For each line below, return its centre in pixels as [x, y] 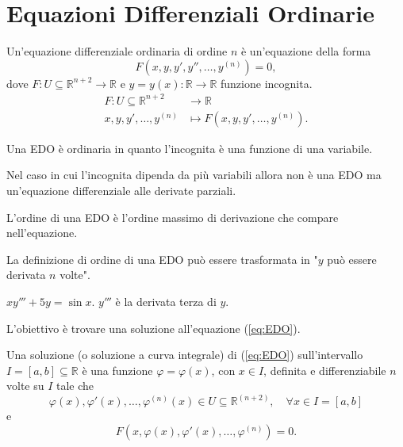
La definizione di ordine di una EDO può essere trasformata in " [162, 259]
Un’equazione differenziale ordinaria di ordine [117, 51]
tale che [75, 386]
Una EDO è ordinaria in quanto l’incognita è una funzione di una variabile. [190, 148]
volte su [25, 386]
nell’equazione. [42, 233]
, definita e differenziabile [325, 370]
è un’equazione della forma [306, 51]
